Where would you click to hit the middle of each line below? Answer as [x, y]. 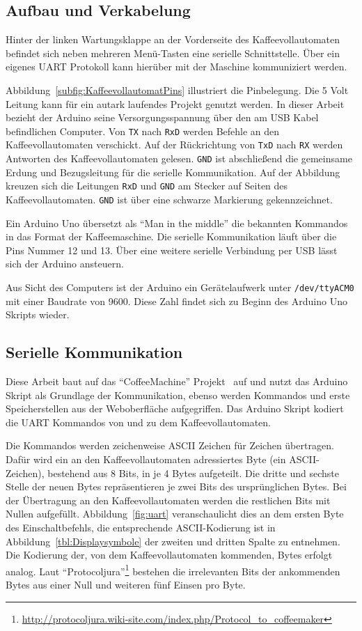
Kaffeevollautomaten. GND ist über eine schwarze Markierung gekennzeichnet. [169, 199]
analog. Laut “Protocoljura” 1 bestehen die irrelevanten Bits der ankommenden [173, 570]
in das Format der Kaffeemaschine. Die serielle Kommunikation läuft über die [171, 236]
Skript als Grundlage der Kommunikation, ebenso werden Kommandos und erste [178, 395]
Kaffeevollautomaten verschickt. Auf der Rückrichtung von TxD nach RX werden [174, 145]
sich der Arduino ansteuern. [65, 264]
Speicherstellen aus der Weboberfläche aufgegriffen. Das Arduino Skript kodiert [175, 408]
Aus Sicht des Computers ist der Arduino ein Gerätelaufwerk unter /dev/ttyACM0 [180, 287]
